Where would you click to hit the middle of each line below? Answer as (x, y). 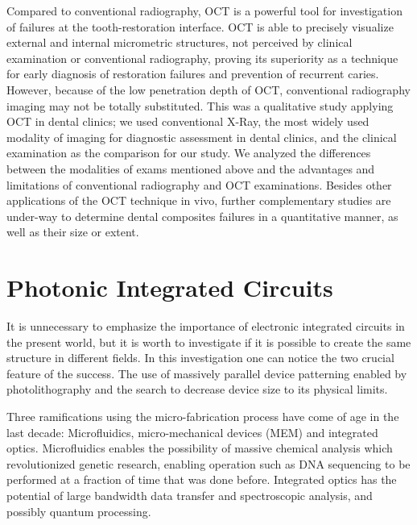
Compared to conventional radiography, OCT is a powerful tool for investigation (204, 10)
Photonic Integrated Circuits (170, 287)
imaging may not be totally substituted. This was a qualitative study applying (200, 105)
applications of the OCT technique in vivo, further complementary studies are (199, 200)
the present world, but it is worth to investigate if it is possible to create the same (209, 342)
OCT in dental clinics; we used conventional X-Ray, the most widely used (188, 121)
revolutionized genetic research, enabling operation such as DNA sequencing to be (208, 463)
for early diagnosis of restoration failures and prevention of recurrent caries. (193, 74)
